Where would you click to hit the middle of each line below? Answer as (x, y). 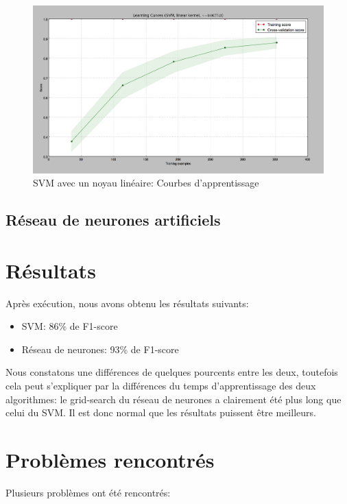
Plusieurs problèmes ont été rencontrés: (88, 492)
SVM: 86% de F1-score (70, 326)
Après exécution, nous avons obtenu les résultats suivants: (127, 303)
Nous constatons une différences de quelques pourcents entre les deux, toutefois (172, 372)
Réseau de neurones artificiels (113, 220)
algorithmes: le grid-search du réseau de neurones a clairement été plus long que (173, 399)
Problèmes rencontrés (110, 459)
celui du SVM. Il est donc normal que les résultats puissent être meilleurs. (161, 412)
